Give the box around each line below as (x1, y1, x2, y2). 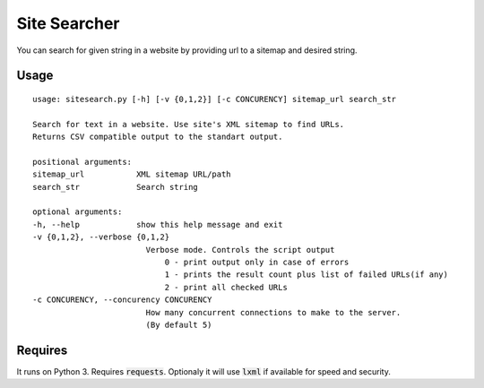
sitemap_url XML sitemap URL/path (32, 169, 232, 179)
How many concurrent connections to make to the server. (145, 307, 402, 317)
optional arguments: (32, 207, 123, 217)
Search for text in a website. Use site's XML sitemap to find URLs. (32, 119, 345, 129)
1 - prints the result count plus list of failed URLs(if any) (164, 270, 448, 280)
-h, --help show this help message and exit (32, 220, 283, 229)
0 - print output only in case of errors (164, 257, 350, 268)
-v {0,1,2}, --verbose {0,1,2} (32, 232, 170, 242)
